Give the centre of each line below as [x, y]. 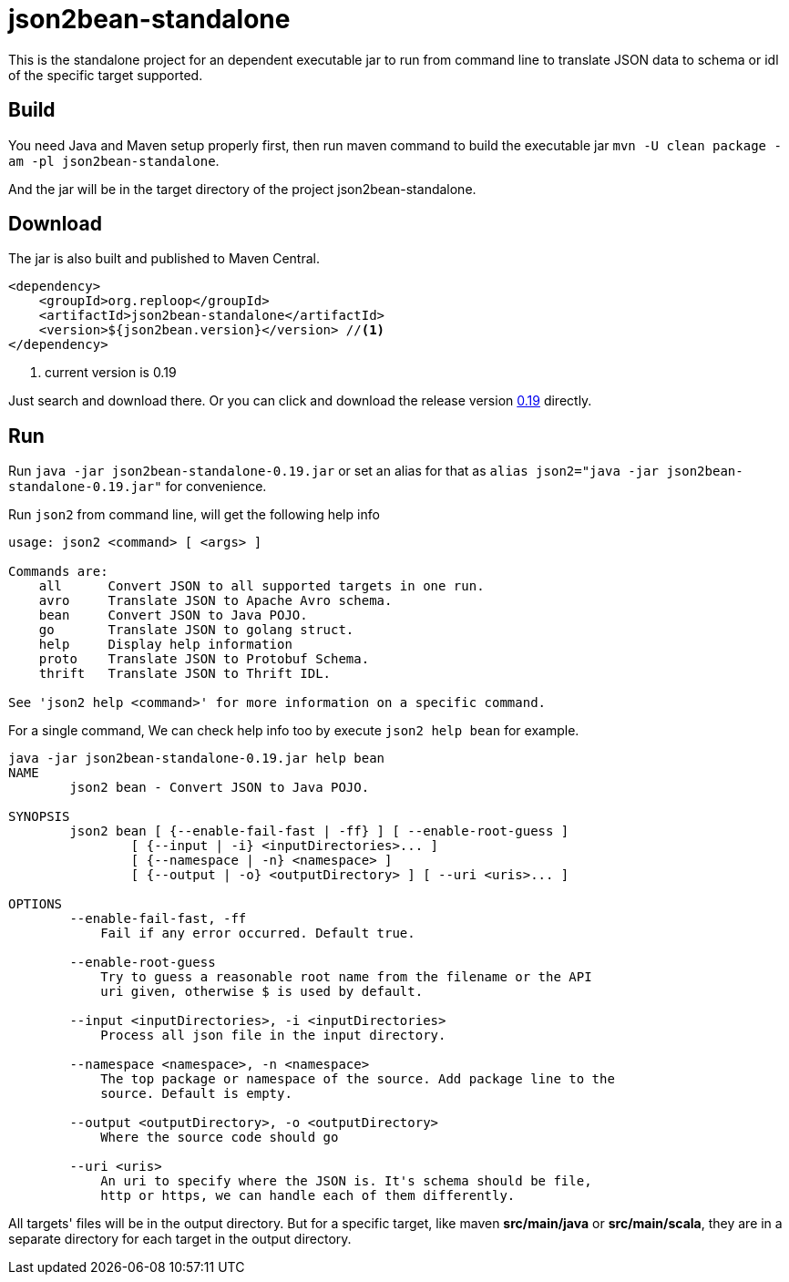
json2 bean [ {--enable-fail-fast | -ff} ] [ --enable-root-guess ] [319, 831]
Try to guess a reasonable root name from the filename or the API [346, 977]
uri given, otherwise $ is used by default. [262, 992]
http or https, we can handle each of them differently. [308, 1196]
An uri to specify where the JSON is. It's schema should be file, [346, 1181]
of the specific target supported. [106, 75]
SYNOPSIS [39, 817]
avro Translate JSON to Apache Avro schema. [215, 601]
